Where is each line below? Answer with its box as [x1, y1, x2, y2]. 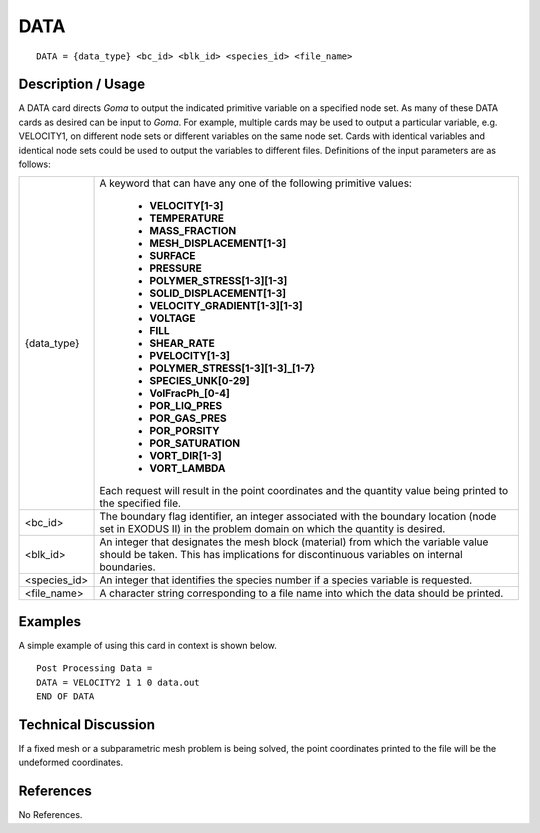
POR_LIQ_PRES [149, 399, 223, 413]
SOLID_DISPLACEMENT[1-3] [149, 286, 287, 300]
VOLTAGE [149, 311, 196, 325]
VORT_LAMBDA [149, 461, 226, 475]
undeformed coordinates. [18, 756, 124, 769]
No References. [18, 809, 83, 821]
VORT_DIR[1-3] [149, 449, 222, 463]
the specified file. [99, 496, 182, 510]
